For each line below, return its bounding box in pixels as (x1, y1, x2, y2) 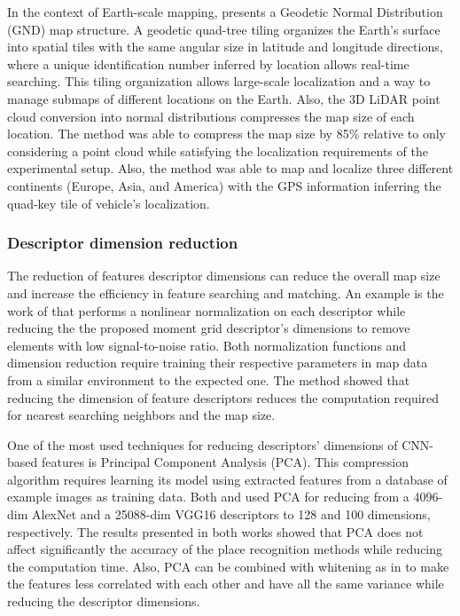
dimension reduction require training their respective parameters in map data (7, 353, 428, 372)
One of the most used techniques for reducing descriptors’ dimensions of (7, 435, 398, 454)
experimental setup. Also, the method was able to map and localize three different (7, 159, 454, 178)
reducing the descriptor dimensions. (7, 592, 200, 611)
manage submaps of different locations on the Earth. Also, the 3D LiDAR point (7, 89, 441, 107)
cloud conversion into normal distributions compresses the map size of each (7, 107, 415, 125)
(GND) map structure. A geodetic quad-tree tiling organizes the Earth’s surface (7, 20, 441, 38)
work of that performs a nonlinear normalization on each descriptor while (7, 301, 406, 320)
